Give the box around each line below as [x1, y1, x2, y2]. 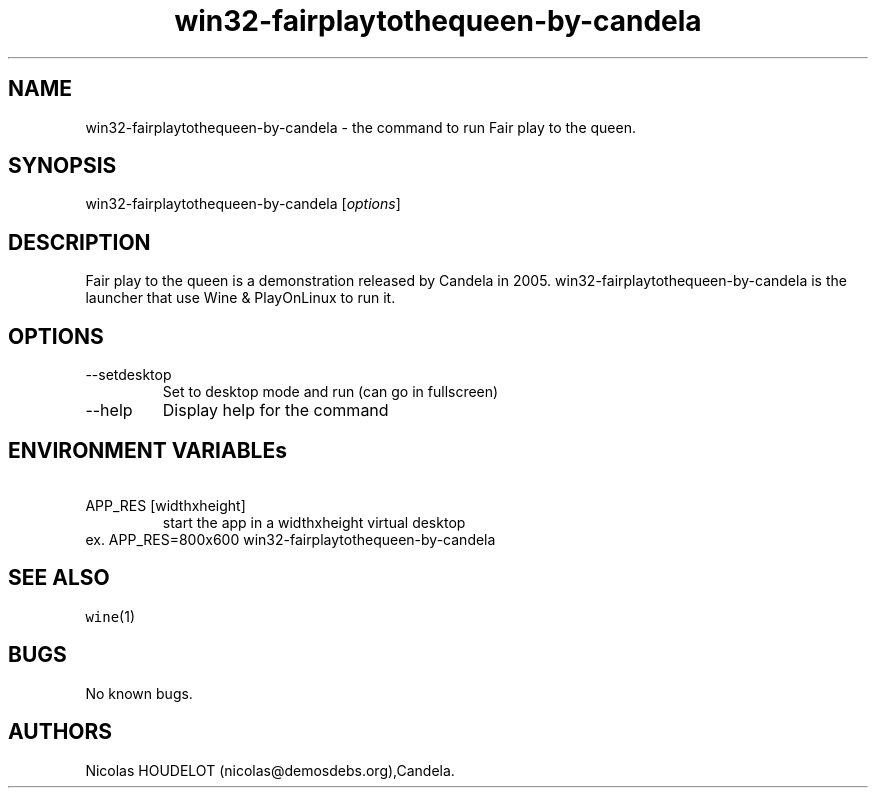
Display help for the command [162, 400, 389, 421]
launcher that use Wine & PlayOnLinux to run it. [85, 289, 396, 307]
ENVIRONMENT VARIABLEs [8, 437, 287, 463]
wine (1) [85, 607, 136, 625]
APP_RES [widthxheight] [85, 496, 246, 514]
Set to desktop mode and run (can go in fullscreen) [162, 383, 499, 401]
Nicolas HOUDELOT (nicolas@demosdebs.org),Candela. [85, 761, 455, 779]
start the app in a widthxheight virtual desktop [162, 513, 466, 531]
